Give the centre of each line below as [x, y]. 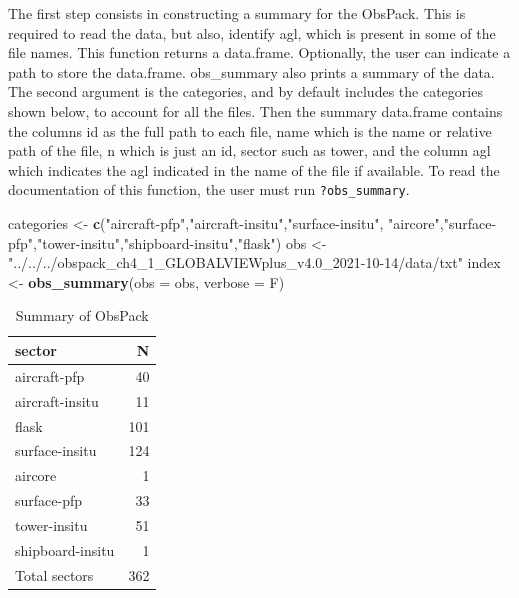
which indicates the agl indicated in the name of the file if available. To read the [254, 169]
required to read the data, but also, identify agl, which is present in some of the [252, 32]
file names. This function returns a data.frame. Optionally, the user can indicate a [259, 52]
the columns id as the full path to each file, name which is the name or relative [250, 130]
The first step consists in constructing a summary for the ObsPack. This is [237, 13]
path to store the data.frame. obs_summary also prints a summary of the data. [251, 71]
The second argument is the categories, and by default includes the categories [245, 91]
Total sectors [54, 574]
